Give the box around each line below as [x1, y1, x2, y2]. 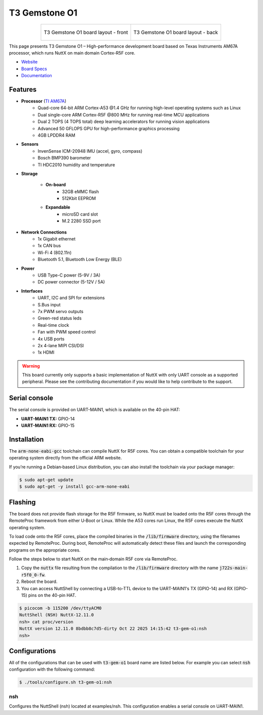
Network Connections [21, 229, 67, 235]
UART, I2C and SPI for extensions [38, 295, 105, 301]
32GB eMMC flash [62, 188, 99, 195]
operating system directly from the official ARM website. [9, 455, 122, 461]
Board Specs [21, 66, 47, 72]
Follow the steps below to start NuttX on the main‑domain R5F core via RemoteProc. [9, 556, 178, 562]
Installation [9, 435, 44, 443]
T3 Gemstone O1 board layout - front [44, 29, 129, 36]
